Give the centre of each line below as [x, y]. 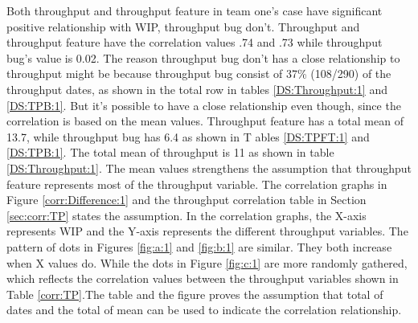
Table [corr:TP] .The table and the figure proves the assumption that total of [195, 294]
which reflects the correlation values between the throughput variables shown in [203, 278]
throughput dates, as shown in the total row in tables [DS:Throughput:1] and [197, 89]
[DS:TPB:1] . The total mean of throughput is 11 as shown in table [170, 152]
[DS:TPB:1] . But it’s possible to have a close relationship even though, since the [204, 105]
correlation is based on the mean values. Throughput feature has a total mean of [205, 121]
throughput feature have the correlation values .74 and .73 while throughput [195, 42]
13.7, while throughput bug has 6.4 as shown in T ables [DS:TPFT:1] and [188, 136]
